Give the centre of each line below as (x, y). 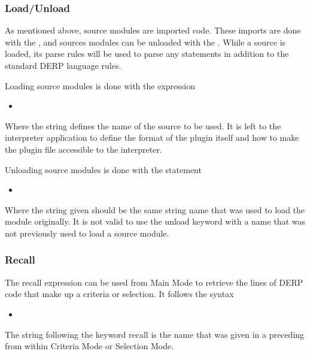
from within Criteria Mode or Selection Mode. (89, 346)
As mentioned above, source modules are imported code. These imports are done (153, 30)
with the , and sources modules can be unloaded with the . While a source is (145, 42)
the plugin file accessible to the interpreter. (83, 149)
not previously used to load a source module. (87, 233)
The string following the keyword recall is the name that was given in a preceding (155, 334)
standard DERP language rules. (63, 65)
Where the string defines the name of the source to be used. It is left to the (143, 125)
